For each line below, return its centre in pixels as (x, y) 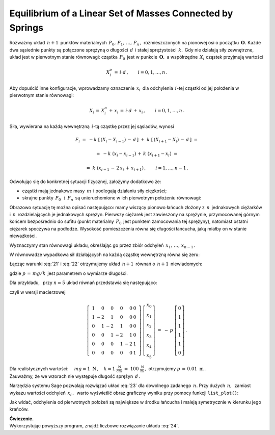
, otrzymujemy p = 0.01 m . (175, 369)
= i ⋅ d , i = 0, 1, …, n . (141, 72)
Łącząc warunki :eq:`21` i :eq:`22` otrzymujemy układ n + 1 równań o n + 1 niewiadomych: (106, 264)
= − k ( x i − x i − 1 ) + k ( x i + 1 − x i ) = (137, 155)
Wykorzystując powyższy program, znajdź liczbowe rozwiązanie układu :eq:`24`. (94, 426)
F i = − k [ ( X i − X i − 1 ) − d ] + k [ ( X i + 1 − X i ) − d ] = (136, 140)
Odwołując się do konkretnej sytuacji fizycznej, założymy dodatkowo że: (85, 182)
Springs (26, 28)
